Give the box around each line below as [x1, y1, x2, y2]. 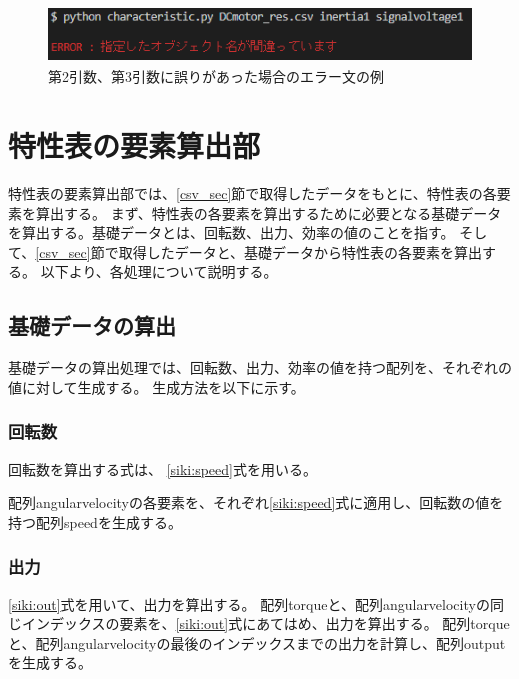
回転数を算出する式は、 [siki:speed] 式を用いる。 [8, 458, 317, 479]
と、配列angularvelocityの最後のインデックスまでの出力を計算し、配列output [8, 632, 506, 653]
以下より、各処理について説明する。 [40, 261, 278, 282]
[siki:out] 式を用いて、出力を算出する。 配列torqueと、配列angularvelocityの [8, 593, 490, 614]
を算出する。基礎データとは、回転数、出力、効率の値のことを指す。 [8, 222, 455, 243]
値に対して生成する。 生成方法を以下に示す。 [8, 376, 305, 397]
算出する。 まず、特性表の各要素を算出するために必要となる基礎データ [35, 202, 502, 223]
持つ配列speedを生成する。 [8, 511, 182, 532]
